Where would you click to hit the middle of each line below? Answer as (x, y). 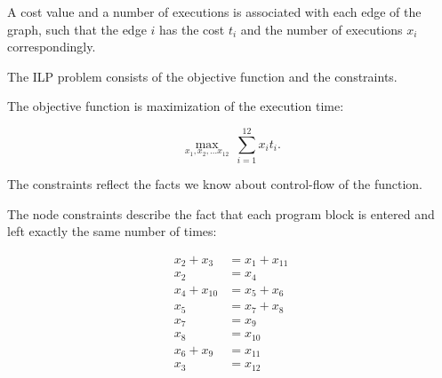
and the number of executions (321, 29)
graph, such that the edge (77, 29)
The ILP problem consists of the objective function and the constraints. (202, 76)
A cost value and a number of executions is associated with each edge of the (214, 12)
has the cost (192, 29)
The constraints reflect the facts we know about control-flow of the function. (215, 184)
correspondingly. (52, 47)
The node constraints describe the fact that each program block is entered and (221, 213)
